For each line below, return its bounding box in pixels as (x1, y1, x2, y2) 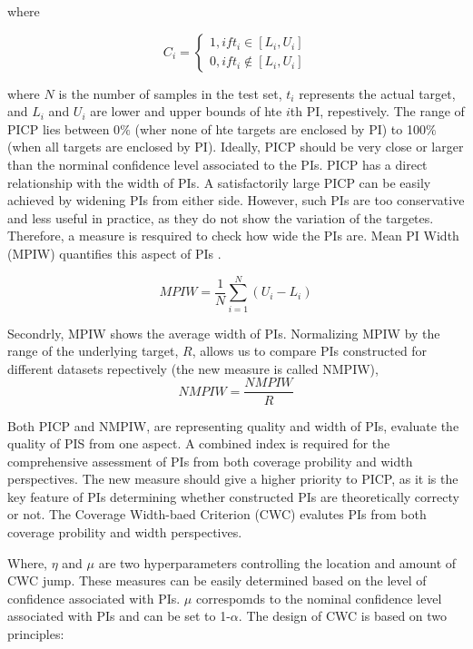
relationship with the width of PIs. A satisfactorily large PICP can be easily (7, 172, 431, 192)
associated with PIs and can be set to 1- (7, 606, 231, 625)
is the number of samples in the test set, (58, 84, 282, 103)
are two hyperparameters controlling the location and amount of (98, 553, 457, 572)
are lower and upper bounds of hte (90, 102, 282, 121)
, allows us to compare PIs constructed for (192, 341, 428, 360)
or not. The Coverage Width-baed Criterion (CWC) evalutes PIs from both (7, 505, 427, 524)
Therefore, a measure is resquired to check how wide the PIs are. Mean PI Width (7, 226, 459, 245)
